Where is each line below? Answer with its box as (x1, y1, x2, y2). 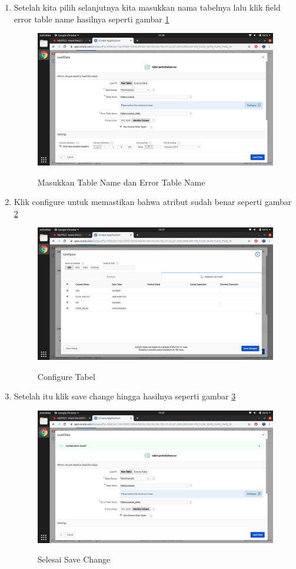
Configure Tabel (37, 370, 95, 382)
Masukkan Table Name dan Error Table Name (37, 176, 205, 188)
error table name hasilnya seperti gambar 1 (14, 12, 169, 25)
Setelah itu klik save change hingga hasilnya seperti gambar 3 (14, 390, 236, 402)
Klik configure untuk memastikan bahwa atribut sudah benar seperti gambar (14, 196, 292, 208)
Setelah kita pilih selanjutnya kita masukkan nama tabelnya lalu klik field (14, 1, 281, 13)
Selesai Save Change (37, 553, 111, 565)
